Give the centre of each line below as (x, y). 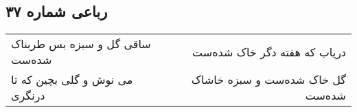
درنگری (28, 96)
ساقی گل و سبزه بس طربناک (81, 44)
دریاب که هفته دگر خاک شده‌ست (269, 52)
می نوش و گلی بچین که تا (72, 80)
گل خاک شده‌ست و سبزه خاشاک (268, 80)
